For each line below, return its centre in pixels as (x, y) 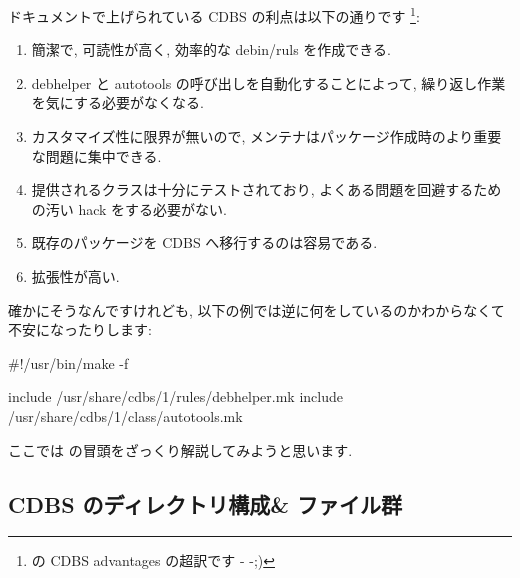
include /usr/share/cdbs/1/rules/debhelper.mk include (175, 396)
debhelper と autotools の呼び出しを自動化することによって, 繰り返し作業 (268, 82)
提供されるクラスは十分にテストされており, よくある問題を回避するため (266, 189)
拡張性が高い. (75, 276)
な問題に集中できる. (96, 155)
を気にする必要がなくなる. (117, 102)
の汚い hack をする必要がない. (129, 208)
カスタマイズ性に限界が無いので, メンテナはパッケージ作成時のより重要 (266, 136)
